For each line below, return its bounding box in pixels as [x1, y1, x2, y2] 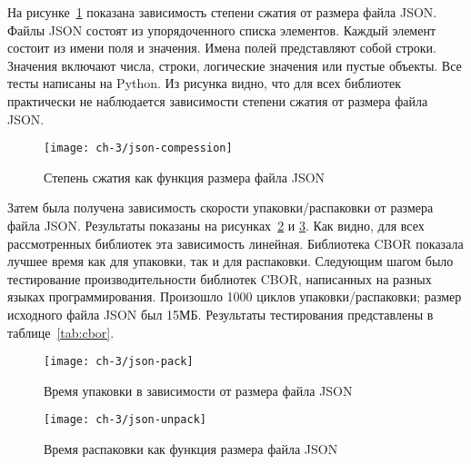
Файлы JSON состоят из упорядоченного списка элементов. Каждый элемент [7, 20, 436, 39]
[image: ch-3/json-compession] [44, 142, 233, 155]
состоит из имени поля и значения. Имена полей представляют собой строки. [7, 38, 436, 57]
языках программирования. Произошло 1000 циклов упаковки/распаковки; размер [7, 287, 462, 306]
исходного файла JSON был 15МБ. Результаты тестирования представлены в [7, 304, 434, 323]
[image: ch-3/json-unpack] [44, 413, 206, 427]
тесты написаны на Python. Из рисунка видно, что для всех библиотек [7, 74, 401, 93]
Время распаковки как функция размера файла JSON [44, 439, 338, 459]
